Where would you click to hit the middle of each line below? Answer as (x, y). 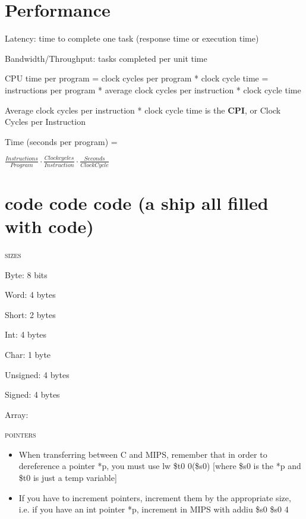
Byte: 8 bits (26, 274)
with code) (49, 226)
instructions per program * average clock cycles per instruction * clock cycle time (153, 89)
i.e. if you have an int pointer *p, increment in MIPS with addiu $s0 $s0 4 (154, 509)
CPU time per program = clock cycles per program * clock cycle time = (137, 78)
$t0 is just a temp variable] (68, 478)
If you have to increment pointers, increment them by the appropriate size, (155, 497)
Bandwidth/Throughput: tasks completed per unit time (106, 58)
